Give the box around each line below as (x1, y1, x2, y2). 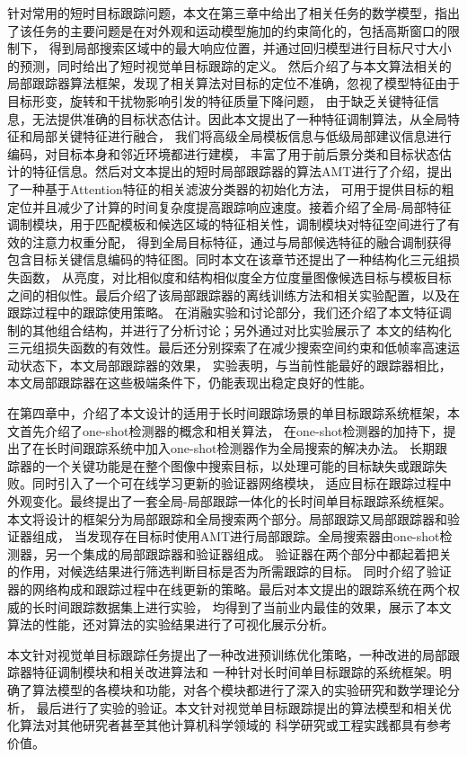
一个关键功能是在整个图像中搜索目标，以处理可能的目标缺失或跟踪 (44, 456, 435, 475)
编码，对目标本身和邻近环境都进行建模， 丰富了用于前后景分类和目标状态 (7, 144, 439, 163)
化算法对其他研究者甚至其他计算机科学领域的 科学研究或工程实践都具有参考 (7, 716, 452, 735)
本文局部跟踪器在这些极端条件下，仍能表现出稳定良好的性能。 (7, 373, 372, 392)
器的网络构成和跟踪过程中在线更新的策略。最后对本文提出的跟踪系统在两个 (7, 580, 447, 598)
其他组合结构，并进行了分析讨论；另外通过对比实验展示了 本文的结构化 (31, 320, 452, 339)
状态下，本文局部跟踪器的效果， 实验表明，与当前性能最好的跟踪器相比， (19, 355, 452, 374)
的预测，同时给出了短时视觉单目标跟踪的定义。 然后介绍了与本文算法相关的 (7, 56, 452, 75)
